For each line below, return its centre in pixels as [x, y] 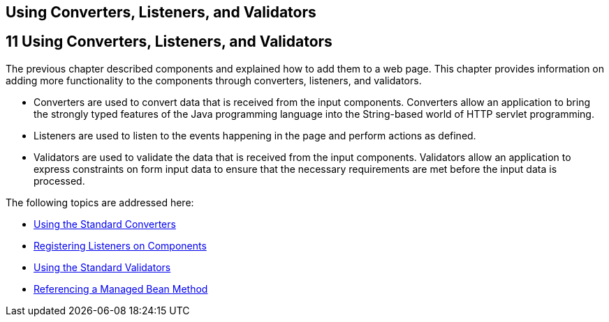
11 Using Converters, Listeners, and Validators [169, 42]
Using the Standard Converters [105, 224]
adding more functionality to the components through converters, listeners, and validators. [214, 80]
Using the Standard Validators [102, 267]
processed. [59, 181]
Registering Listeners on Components [120, 245]
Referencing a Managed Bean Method [121, 289]
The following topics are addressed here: [100, 202]
